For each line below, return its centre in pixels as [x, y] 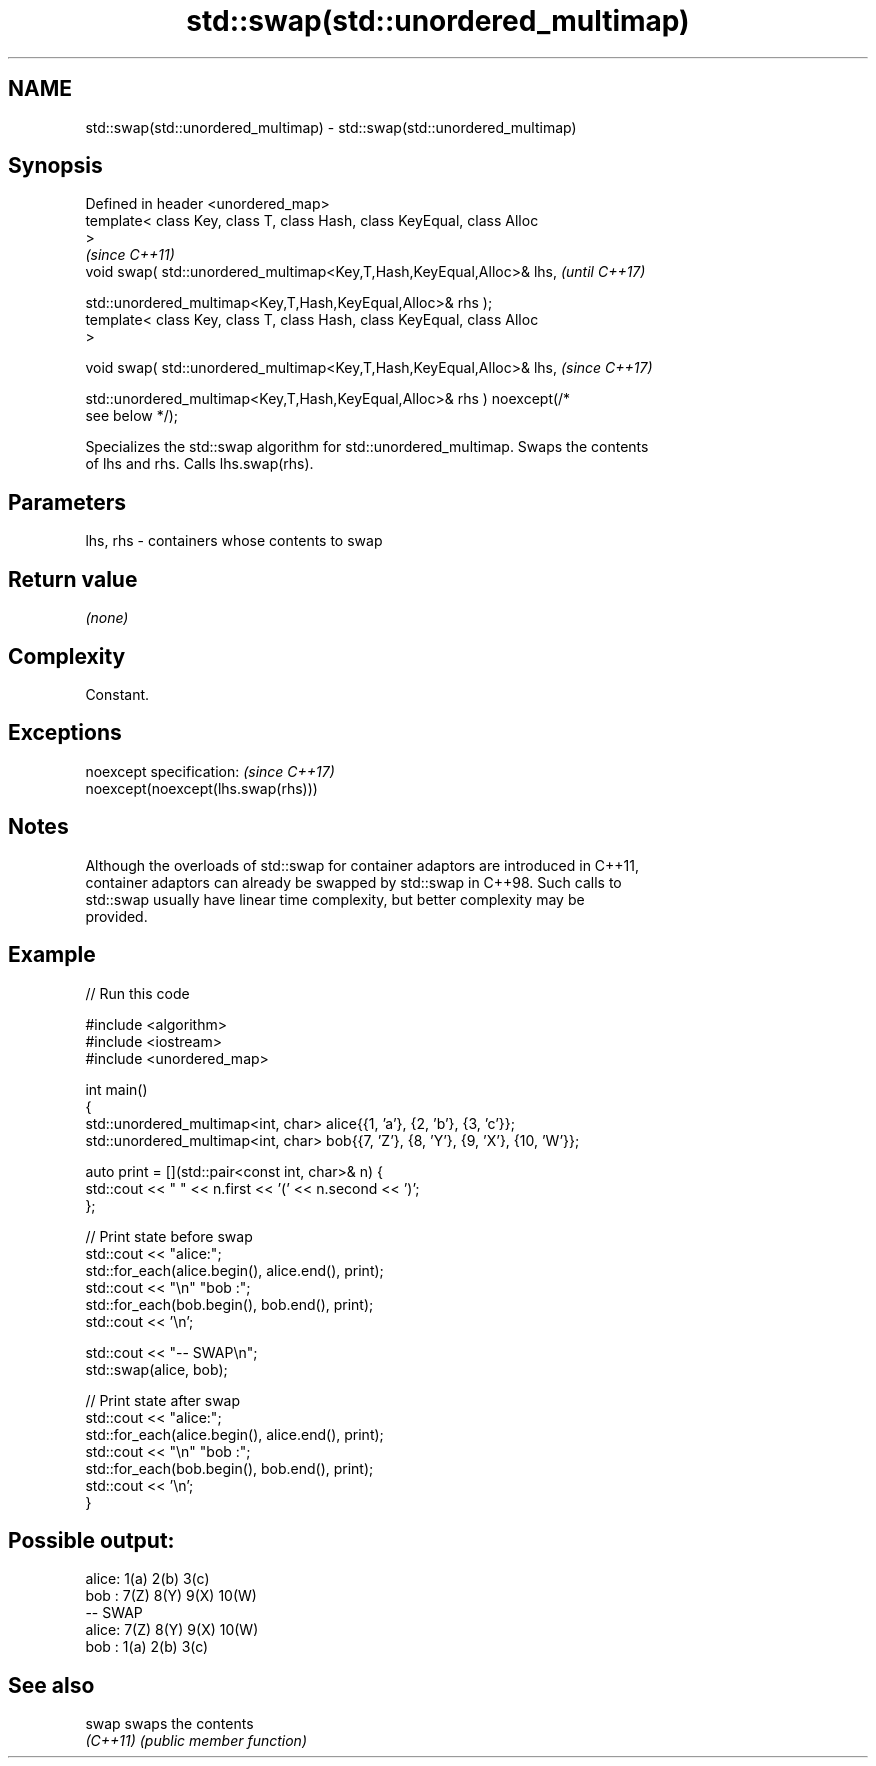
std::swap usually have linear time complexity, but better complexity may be [335, 899]
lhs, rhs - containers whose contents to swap [234, 541]
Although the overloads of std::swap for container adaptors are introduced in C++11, [362, 865]
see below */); [132, 416]
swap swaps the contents [169, 1724]
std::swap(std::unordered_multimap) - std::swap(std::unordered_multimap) [331, 127]
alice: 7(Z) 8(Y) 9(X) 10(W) [172, 1630]
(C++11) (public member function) [196, 1741]
